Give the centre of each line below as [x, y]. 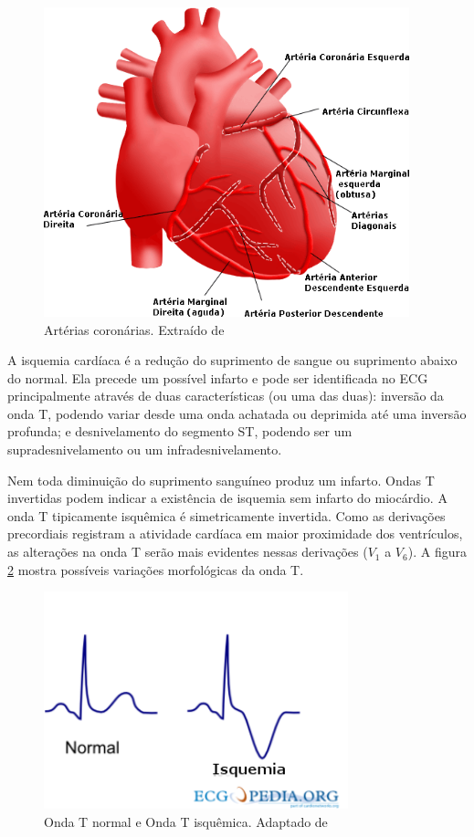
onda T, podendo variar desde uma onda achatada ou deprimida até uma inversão [237, 413]
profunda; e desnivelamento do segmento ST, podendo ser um [180, 431]
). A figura [437, 552]
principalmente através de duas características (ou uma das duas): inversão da [226, 396]
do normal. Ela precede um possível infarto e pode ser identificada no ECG [218, 377]
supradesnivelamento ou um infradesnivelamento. [145, 450]
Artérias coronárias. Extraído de [134, 329]
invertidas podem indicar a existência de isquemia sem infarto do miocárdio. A [227, 498]
